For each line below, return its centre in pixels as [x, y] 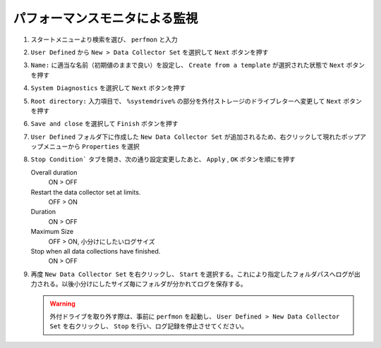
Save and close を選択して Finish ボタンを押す [104, 124]
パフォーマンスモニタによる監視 [105, 18]
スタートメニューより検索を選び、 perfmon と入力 [104, 39]
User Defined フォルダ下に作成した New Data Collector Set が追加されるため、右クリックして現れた [186, 137]
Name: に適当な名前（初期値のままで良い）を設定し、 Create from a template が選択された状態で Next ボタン [198, 65]
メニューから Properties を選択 [91, 147]
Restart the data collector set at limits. [86, 192]
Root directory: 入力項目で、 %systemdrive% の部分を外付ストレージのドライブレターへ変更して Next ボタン [196, 101]
